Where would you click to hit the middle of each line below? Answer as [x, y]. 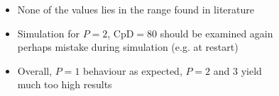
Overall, [35, 70]
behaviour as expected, [133, 70]
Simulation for [48, 33]
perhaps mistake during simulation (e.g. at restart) [128, 47]
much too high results [65, 84]
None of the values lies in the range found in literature [136, 9]
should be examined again [217, 33]
